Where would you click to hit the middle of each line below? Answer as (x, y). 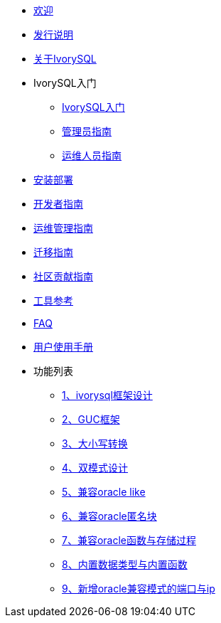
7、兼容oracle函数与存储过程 (129, 540)
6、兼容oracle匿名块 (109, 516)
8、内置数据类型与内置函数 (125, 564)
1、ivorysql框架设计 (107, 395)
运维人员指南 (92, 155)
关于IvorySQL (65, 59)
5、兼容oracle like (104, 492)
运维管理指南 (63, 228)
